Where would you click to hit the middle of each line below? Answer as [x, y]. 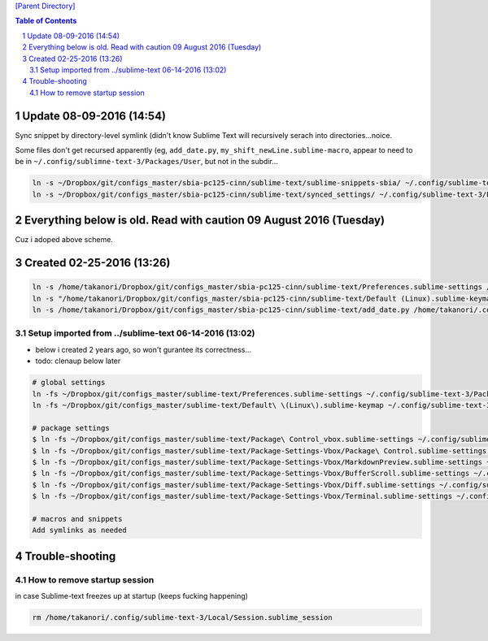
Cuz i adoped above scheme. [64, 240]
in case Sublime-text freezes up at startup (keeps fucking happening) [131, 596]
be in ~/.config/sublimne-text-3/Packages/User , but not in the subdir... [146, 162]
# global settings [69, 383]
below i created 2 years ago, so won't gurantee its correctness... [144, 349]
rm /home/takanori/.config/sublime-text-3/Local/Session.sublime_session [182, 617]
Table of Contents [46, 21]
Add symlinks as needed [80, 531]
